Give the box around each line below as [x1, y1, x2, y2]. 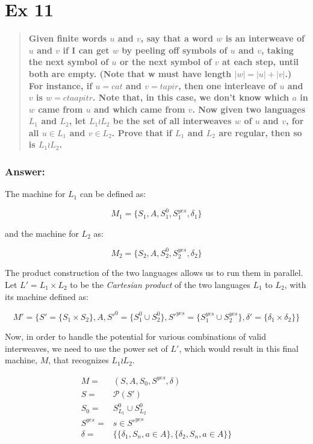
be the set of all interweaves [113, 114, 232, 127]
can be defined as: [79, 187, 146, 200]
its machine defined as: [5, 290, 88, 302]
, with [284, 278, 306, 290]
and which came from [94, 102, 185, 115]
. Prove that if [111, 126, 172, 139]
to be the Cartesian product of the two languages [70, 278, 250, 290]
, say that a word [140, 32, 213, 45]
